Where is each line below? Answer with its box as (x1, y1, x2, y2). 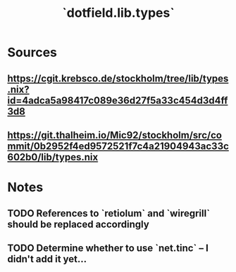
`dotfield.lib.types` (62, 5, 175, 21)
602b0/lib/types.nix (7, 151, 99, 163)
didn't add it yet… (7, 253, 87, 265)
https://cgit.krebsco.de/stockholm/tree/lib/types (7, 72, 229, 84)
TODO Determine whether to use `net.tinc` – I (7, 242, 209, 254)
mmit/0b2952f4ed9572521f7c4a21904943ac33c (7, 140, 229, 152)
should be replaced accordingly (7, 218, 149, 230)
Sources (7, 44, 58, 60)
